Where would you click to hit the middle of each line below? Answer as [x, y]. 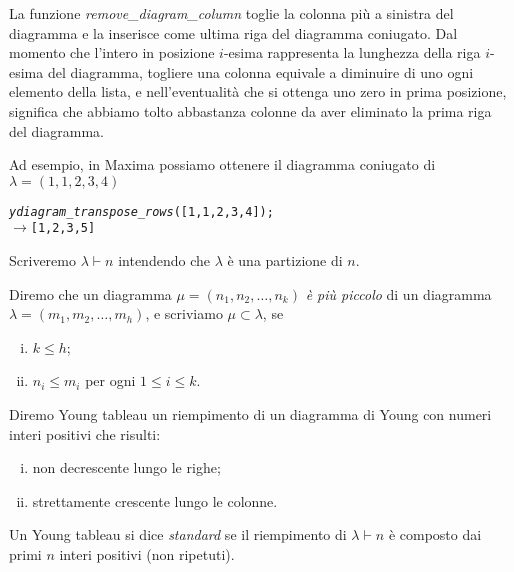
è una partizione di [285, 260]
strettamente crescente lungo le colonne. [155, 500]
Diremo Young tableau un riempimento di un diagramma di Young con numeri [250, 414]
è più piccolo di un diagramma [398, 293]
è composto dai [435, 534]
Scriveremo [42, 260]
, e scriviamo [184, 313]
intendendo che [164, 260]
